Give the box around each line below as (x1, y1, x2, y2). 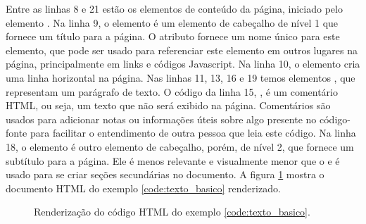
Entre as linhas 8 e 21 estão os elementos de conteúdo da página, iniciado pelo (6, 1, 343, 15)
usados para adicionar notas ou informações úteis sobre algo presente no (6, 111, 317, 126)
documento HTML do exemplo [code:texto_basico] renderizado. (6, 180, 281, 195)
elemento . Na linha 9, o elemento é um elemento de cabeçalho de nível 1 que (6, 15, 339, 30)
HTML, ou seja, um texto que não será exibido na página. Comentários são (6, 98, 331, 113)
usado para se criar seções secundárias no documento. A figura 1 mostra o (6, 167, 324, 182)
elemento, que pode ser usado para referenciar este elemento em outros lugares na (6, 42, 358, 57)
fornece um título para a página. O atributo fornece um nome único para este (6, 29, 340, 44)
